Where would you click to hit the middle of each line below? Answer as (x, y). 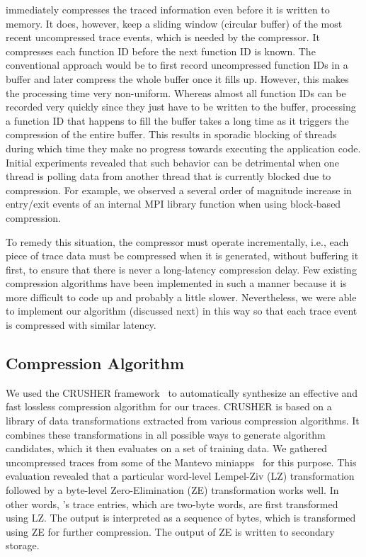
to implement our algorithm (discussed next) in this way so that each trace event (182, 311)
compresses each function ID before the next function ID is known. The (161, 51)
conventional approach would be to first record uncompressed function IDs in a (177, 65)
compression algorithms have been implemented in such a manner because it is (176, 283)
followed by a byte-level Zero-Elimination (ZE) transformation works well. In (172, 490)
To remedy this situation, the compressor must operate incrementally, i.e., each (177, 241)
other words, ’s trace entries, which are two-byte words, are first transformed (172, 503)
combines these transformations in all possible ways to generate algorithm (166, 434)
